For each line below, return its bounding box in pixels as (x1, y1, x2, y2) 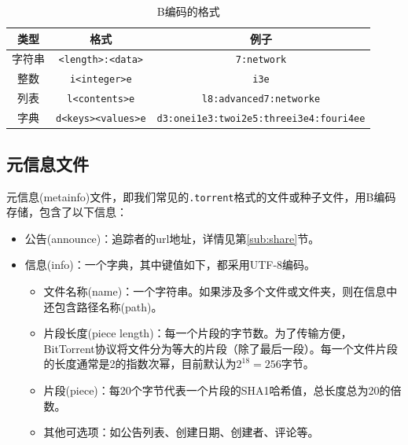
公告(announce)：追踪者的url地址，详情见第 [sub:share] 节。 (24, 230, 320, 246)
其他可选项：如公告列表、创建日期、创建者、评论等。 (43, 424, 319, 440)
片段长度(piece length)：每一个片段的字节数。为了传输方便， (43, 325, 352, 341)
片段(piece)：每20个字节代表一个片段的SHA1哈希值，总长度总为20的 (43, 381, 391, 398)
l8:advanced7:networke (201, 94, 321, 105)
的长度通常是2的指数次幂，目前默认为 (43, 355, 237, 372)
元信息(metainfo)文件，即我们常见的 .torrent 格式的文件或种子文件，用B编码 (6, 188, 396, 204)
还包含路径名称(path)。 (43, 298, 163, 314)
